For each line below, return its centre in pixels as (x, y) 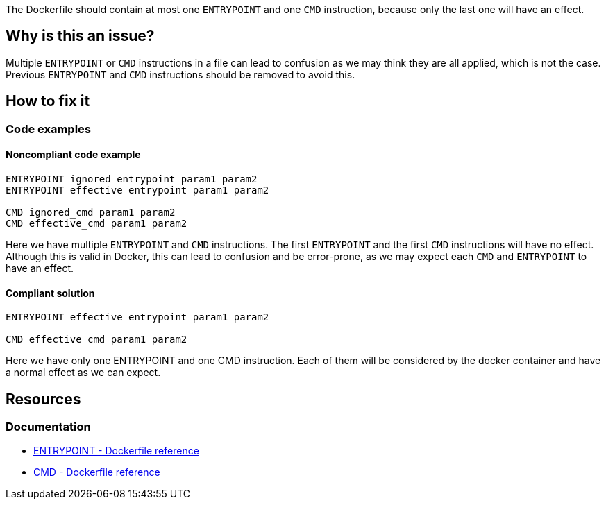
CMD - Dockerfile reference (97, 472)
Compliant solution (50, 293)
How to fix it (48, 101)
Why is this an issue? (80, 36)
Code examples (49, 129)
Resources (43, 399)
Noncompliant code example (73, 155)
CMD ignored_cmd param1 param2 (91, 212)
